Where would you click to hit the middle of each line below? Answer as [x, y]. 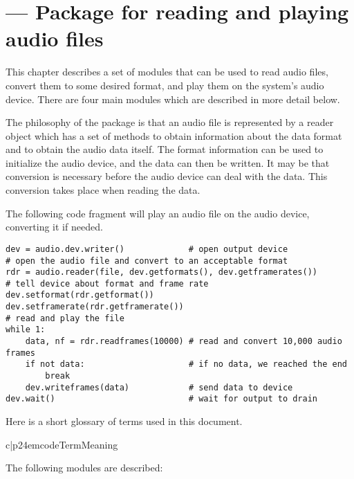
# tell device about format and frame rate [107, 283]
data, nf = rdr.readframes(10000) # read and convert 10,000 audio [184, 342]
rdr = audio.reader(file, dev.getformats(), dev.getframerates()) [162, 272]
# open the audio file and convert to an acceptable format [147, 261]
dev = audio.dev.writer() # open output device [147, 249]
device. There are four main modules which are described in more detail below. [173, 99]
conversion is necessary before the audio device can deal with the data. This [167, 176]
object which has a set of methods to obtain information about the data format [174, 135]
